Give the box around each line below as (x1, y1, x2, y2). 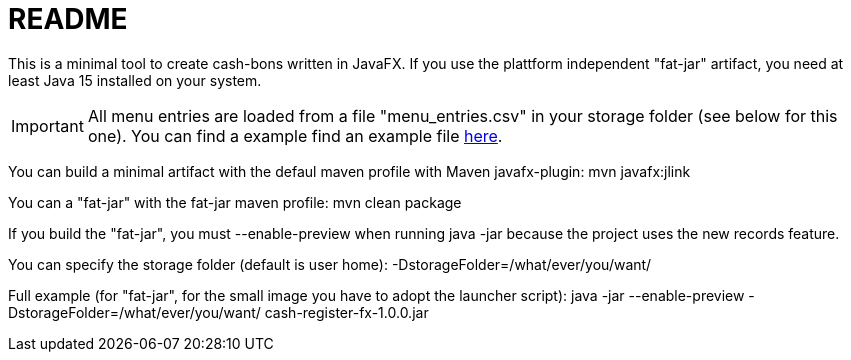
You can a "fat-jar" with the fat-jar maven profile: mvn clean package (8, 193, 462, 211)
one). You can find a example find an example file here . (87, 125, 503, 146)
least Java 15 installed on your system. (8, 71, 262, 89)
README (8, 2, 128, 36)
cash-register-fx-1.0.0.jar (264, 303, 429, 321)
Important (11, 115, 84, 136)
